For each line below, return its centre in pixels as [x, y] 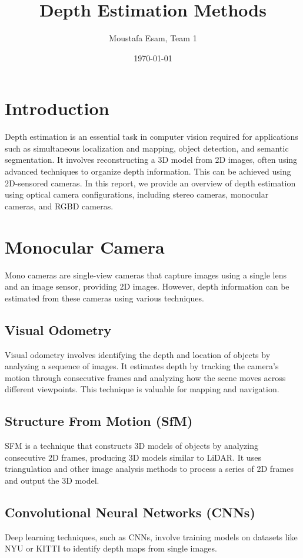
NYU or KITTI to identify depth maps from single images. [111, 548]
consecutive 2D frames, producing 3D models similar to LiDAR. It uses [133, 457]
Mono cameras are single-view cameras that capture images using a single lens [146, 275]
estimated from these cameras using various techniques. [104, 298]
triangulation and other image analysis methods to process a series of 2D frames [149, 469]
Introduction [57, 108]
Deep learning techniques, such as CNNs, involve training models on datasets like [151, 536]
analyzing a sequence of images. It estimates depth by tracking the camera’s [142, 366]
